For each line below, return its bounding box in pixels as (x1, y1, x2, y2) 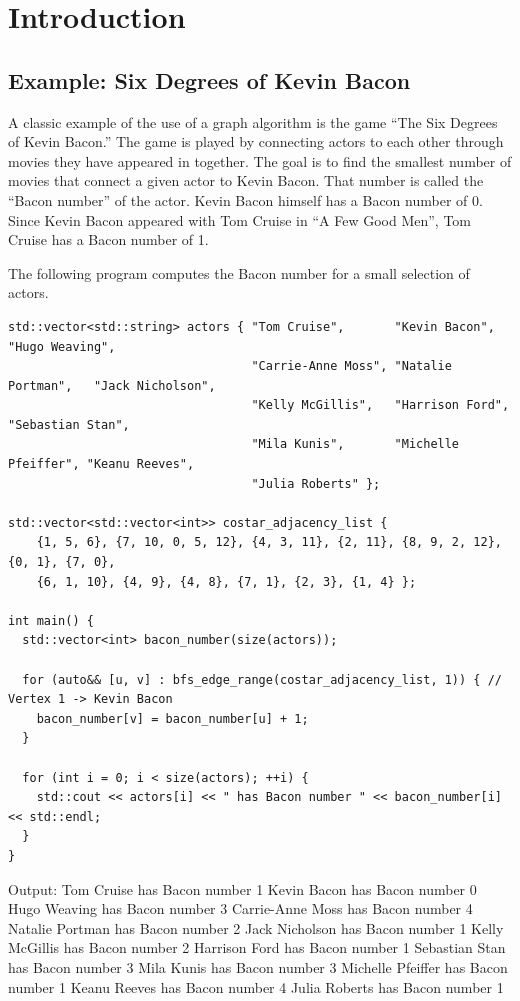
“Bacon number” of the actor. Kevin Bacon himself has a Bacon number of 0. (8, 189, 483, 210)
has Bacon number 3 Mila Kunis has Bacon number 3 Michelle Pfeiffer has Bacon (8, 956, 508, 977)
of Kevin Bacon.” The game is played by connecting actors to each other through (8, 131, 504, 152)
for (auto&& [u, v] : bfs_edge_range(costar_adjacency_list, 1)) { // (22, 672, 502, 687)
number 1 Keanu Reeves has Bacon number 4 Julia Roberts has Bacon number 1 (8, 976, 504, 997)
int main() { (8, 613, 94, 628)
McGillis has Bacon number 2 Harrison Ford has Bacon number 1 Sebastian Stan (8, 937, 506, 958)
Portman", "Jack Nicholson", (8, 378, 216, 393)
